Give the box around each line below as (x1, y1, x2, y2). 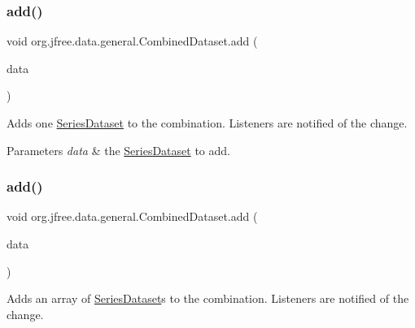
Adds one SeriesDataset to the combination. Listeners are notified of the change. (7, 114, 408, 131)
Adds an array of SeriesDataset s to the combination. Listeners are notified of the (7, 290, 409, 307)
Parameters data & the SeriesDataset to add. (7, 141, 230, 158)
